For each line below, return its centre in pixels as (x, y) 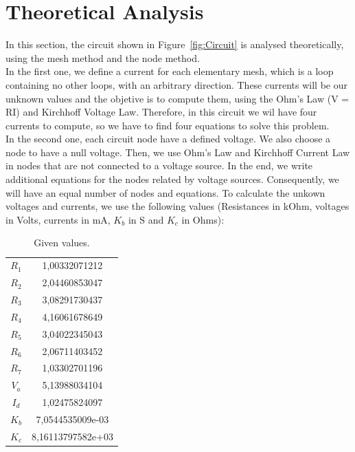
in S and (146, 219)
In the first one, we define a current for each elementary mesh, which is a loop (170, 71)
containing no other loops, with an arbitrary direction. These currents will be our (176, 84)
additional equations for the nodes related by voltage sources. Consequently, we (172, 179)
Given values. (62, 243)
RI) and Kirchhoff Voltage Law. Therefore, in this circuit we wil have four (161, 112)
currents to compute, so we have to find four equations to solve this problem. (168, 125)
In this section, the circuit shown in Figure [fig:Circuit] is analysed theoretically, (175, 44)
